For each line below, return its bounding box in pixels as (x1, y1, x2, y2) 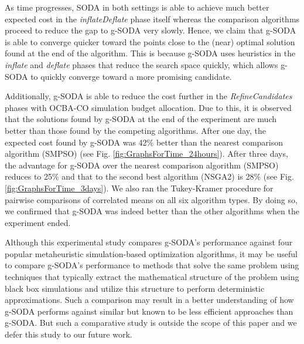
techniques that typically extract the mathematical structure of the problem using (5, 271, 299, 283)
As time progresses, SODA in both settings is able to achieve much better (5, 1, 269, 13)
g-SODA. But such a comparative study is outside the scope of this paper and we (5, 316, 297, 329)
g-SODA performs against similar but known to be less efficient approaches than (5, 305, 293, 317)
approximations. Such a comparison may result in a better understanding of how (5, 294, 294, 306)
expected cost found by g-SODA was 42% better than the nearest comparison (5, 136, 283, 148)
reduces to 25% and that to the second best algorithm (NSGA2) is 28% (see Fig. (5, 170, 294, 183)
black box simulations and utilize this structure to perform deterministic (5, 282, 265, 294)
